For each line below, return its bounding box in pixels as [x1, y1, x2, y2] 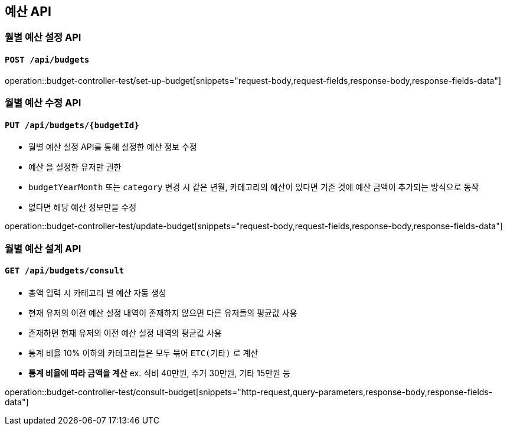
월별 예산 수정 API [5, 97, 81, 109]
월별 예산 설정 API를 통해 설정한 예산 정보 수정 [28, 142, 197, 152]
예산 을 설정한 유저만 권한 [28, 162, 122, 172]
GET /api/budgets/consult [5, 266, 125, 276]
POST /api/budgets [5, 55, 90, 65]
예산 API [5, 4, 51, 19]
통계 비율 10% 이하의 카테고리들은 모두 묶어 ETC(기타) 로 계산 [28, 347, 259, 358]
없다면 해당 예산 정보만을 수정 [28, 202, 137, 213]
